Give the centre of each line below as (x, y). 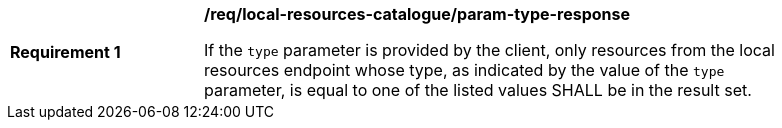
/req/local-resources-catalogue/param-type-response (417, 14)
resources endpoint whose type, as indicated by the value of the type (464, 70)
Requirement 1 (65, 52)
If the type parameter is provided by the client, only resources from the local (489, 50)
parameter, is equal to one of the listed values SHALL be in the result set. (478, 90)
